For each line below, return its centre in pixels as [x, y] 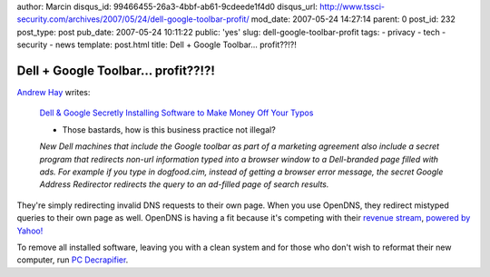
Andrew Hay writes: [54, 93]
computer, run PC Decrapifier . [73, 260]
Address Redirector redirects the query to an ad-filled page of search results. [184, 184]
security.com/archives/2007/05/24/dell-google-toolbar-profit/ [133, 19]
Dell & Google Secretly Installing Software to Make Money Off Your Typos [176, 113]
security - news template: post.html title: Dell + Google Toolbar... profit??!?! [157, 45]
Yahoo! [30, 231]
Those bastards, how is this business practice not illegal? [169, 129]
